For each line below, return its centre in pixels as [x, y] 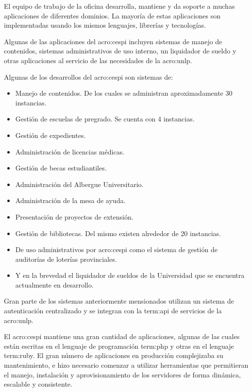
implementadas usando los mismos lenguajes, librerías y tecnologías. [105, 25]
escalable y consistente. [38, 384]
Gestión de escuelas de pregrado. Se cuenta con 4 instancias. [105, 119]
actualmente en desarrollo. [54, 284]
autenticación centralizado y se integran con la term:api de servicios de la [113, 311]
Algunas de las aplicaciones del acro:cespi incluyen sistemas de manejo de [113, 41]
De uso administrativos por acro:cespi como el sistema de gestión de [116, 249]
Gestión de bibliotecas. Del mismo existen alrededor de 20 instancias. [118, 233]
